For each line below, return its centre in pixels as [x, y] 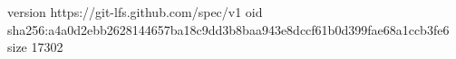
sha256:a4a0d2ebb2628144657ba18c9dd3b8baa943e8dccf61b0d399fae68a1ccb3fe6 [228, 29]
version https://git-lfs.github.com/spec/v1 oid [135, 12]
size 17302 [35, 47]
